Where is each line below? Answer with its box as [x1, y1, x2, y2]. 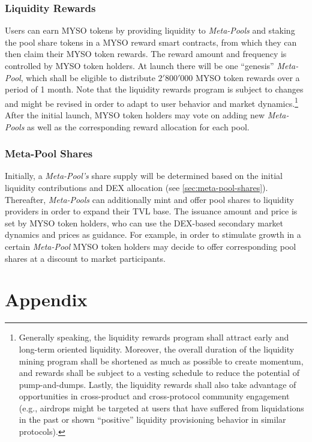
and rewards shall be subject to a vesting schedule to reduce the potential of [19, 366, 299, 379]
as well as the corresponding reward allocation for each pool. [27, 120, 250, 133]
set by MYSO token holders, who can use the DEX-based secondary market [5, 216, 284, 229]
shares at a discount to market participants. [5, 252, 166, 264]
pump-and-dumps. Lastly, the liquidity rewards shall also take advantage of [19, 378, 296, 390]
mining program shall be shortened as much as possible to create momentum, [19, 354, 304, 367]
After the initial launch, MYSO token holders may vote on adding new [5, 109, 265, 121]
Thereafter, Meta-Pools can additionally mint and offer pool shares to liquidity [5, 193, 294, 205]
